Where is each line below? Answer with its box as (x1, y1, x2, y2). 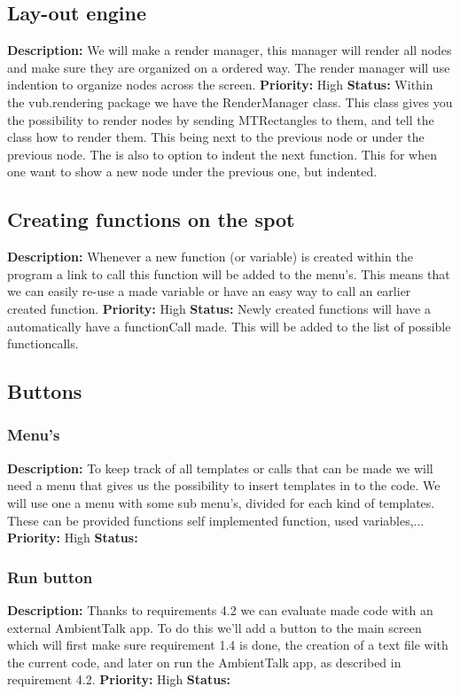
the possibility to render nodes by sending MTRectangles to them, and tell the (7, 110, 434, 129)
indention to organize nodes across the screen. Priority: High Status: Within (7, 75, 433, 94)
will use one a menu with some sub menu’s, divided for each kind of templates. (7, 493, 435, 511)
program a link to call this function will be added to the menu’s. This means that (7, 264, 450, 283)
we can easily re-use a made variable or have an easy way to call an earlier (7, 282, 411, 300)
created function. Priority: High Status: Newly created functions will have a (7, 299, 431, 317)
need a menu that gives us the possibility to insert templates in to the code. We (7, 476, 441, 495)
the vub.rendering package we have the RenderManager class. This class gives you (7, 92, 453, 111)
